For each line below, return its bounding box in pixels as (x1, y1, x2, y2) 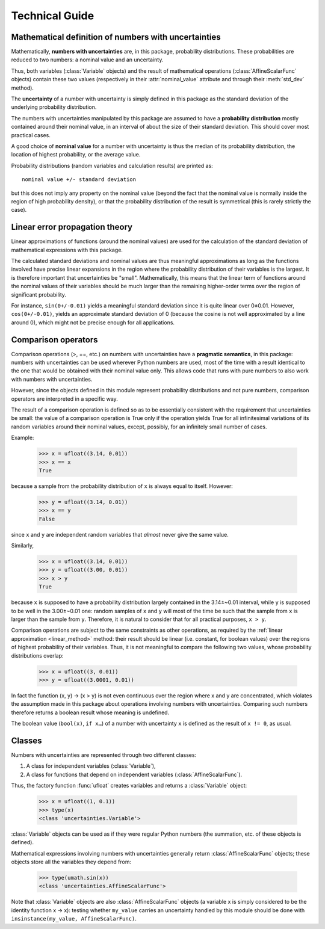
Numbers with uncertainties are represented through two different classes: (11, 751, 197, 758)
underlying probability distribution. (11, 103, 97, 111)
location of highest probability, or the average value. (11, 151, 141, 158)
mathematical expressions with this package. (11, 246, 123, 253)
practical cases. (11, 131, 51, 138)
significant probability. (11, 291, 66, 298)
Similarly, (11, 542, 34, 549)
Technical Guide (11, 9, 94, 22)
